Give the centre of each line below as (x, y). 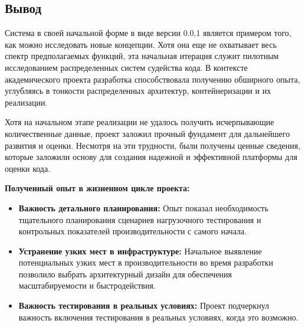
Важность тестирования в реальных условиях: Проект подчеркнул (144, 305)
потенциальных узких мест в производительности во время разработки (146, 262)
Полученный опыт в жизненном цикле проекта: (97, 188)
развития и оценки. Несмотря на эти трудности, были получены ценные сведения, (153, 145)
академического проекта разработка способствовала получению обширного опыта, (152, 79)
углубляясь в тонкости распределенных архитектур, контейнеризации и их (138, 91)
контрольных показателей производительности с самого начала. (133, 231)
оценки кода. (28, 168)
